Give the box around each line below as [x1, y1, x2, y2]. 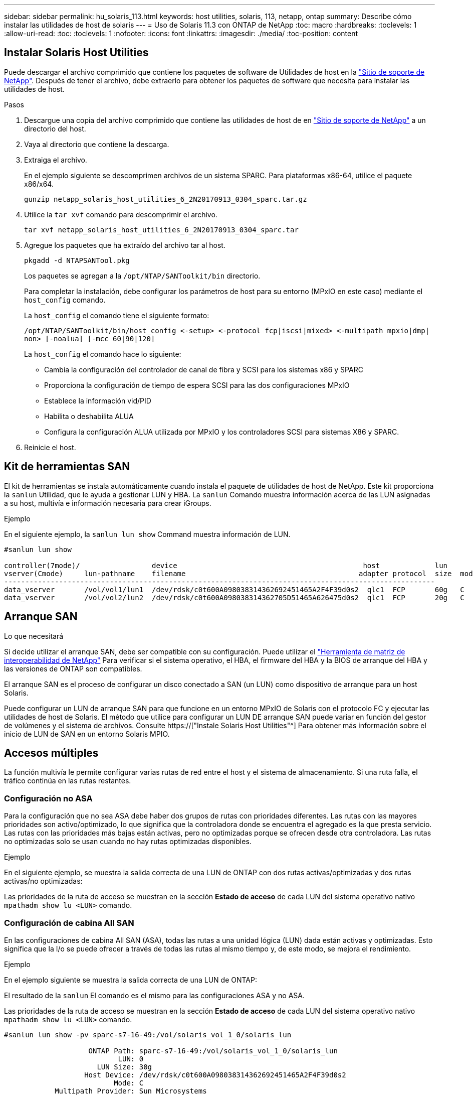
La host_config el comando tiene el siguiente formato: [24, 311, 209, 320]
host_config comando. [24, 295, 106, 304]
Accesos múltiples [4, 746, 99, 759]
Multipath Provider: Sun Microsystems [55, 1086, 207, 1095]
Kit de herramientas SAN [4, 460, 130, 473]
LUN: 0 [118, 1054, 144, 1063]
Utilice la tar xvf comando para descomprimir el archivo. [24, 210, 217, 219]
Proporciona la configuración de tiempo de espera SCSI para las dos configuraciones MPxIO [44, 380, 350, 389]
